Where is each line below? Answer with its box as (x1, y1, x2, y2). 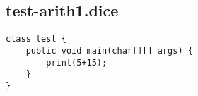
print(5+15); (46, 57, 107, 68)
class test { (6, 34, 66, 44)
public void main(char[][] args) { (25, 45, 193, 56)
